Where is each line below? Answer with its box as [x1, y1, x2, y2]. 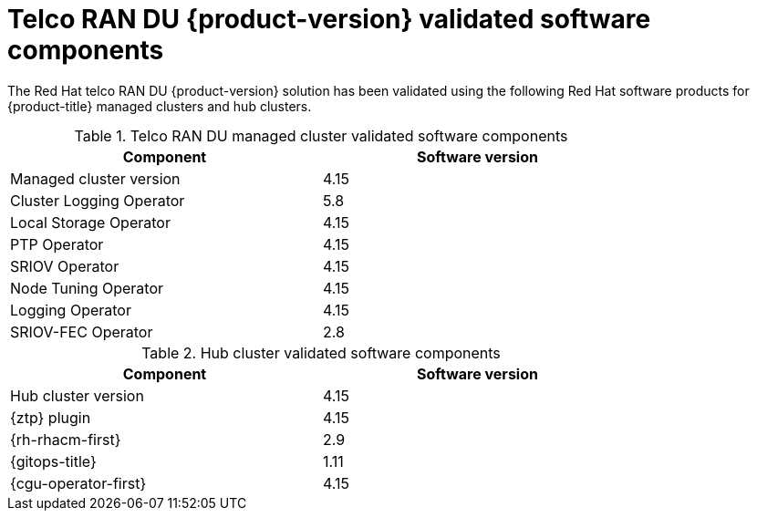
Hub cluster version [10, 386, 144, 405]
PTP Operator [10, 234, 104, 254]
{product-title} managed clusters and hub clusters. [7, 98, 312, 114]
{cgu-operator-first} [10, 473, 147, 492]
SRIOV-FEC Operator [10, 322, 153, 341]
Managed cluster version [10, 169, 181, 188]
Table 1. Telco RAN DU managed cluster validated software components [74, 126, 568, 145]
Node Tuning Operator [10, 278, 164, 297]
